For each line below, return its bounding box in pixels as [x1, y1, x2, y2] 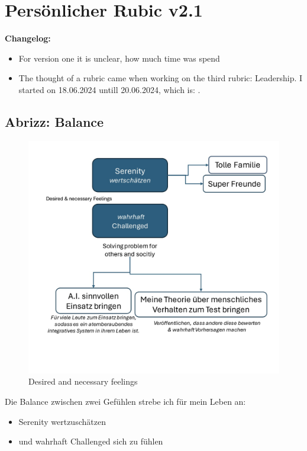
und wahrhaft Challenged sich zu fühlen [18, 435, 163, 447]
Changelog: [5, 32, 51, 44]
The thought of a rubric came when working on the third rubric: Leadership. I [18, 72, 303, 84]
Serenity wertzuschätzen [18, 415, 106, 427]
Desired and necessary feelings [28, 375, 138, 388]
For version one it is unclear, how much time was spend [18, 52, 220, 64]
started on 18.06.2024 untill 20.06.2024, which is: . [18, 83, 201, 95]
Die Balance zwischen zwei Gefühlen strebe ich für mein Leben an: [5, 395, 246, 407]
